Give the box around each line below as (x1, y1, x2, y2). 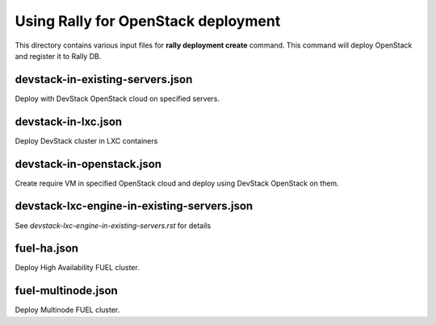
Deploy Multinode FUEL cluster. (15, 305, 120, 315)
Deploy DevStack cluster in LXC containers (15, 135, 158, 145)
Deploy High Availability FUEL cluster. (15, 263, 140, 273)
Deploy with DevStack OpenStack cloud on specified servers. (15, 94, 220, 103)
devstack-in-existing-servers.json (15, 73, 193, 86)
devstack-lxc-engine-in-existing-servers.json (15, 199, 254, 213)
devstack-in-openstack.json (15, 157, 161, 171)
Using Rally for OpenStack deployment (15, 12, 281, 30)
